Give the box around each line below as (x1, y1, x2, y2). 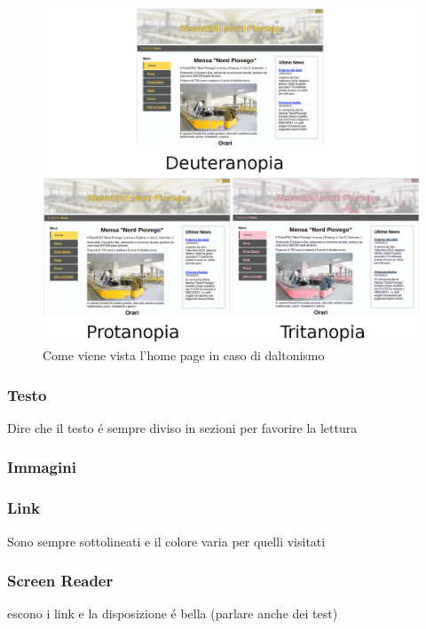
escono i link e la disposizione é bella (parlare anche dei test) (7, 604, 338, 623)
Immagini (7, 456, 76, 478)
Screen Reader (7, 570, 114, 592)
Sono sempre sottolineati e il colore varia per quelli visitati (7, 531, 326, 550)
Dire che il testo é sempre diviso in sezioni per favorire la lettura (7, 418, 358, 436)
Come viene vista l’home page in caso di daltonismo (43, 346, 325, 365)
